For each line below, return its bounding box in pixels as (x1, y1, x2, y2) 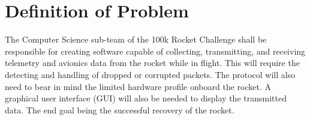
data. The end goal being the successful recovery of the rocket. (5, 103, 234, 116)
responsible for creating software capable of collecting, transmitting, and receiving (5, 44, 306, 57)
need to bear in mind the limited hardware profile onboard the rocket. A (5, 80, 271, 92)
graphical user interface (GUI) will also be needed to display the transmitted (5, 92, 287, 104)
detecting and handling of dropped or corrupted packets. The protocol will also (5, 68, 296, 80)
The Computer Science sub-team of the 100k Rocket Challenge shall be (5, 33, 267, 46)
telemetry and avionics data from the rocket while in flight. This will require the (5, 56, 300, 69)
